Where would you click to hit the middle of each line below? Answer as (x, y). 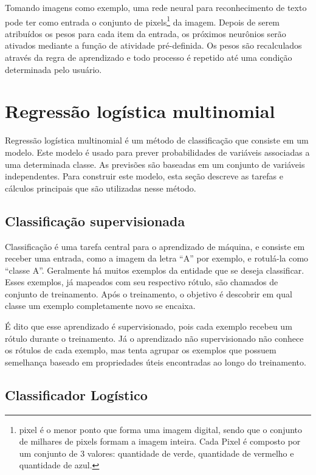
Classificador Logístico (76, 394)
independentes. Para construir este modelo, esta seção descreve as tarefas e (144, 176)
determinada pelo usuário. (53, 69)
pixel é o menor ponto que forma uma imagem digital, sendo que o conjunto (161, 429)
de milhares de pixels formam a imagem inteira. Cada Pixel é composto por (160, 441)
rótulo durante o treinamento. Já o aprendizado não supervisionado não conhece (154, 338)
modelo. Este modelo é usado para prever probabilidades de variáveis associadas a (157, 152)
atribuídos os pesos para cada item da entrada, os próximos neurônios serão (146, 33)
